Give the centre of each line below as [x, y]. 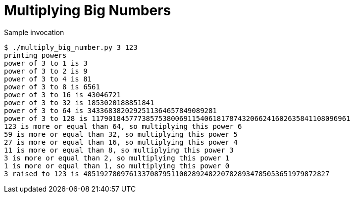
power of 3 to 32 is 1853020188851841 [79, 102]
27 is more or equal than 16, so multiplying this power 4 [121, 142]
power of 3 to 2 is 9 [46, 71]
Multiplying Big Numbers [88, 10]
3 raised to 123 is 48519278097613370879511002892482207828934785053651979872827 [167, 174]
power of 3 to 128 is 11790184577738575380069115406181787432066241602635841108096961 [177, 118]
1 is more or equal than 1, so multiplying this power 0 [117, 166]
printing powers [35, 55]
